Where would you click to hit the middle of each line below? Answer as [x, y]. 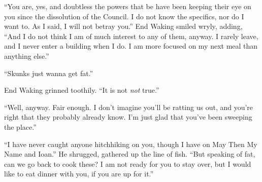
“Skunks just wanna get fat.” [49, 73]
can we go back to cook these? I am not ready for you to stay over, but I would [128, 163]
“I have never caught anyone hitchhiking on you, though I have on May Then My [131, 144]
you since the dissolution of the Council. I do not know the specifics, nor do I [124, 16]
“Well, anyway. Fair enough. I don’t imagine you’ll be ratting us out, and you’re [129, 107]
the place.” [20, 126]
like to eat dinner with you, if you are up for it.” [79, 174]
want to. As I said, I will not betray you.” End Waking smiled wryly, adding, [123, 26]
